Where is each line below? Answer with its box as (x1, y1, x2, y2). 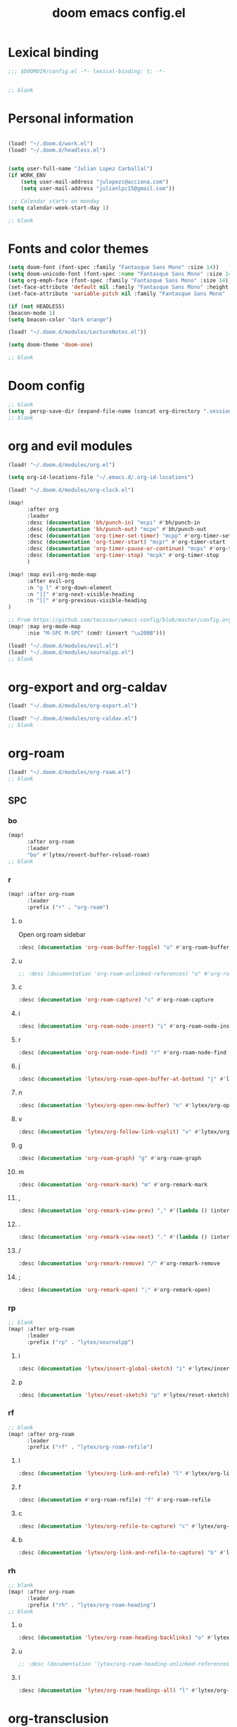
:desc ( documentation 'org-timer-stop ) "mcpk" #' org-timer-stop (26, 551, 219, 559)
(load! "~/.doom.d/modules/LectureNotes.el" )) (8, 329, 147, 336)
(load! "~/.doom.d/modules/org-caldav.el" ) (8, 715, 138, 723)
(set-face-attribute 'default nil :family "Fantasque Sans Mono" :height (8, 284, 229, 291)
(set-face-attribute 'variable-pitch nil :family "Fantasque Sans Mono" (8, 290, 226, 297)
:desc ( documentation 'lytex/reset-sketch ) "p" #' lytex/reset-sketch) (18, 1391, 230, 1399)
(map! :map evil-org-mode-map (8, 571, 97, 578)
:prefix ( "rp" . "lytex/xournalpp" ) (26, 1338, 134, 1346)
